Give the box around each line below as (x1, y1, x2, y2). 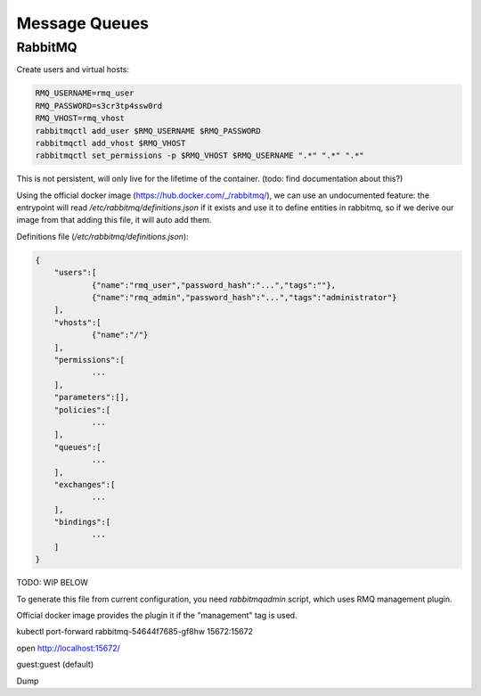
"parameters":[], (53, 392, 130, 403)
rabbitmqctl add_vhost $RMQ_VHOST (35, 138, 186, 148)
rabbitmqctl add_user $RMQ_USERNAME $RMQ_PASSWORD (35, 126, 262, 135)
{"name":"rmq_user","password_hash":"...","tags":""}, (91, 280, 337, 290)
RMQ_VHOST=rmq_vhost (35, 113, 125, 124)
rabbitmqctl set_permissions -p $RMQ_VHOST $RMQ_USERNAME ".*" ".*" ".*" (35, 151, 364, 160)
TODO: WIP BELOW (16, 577, 89, 588)
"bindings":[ (53, 517, 111, 528)
